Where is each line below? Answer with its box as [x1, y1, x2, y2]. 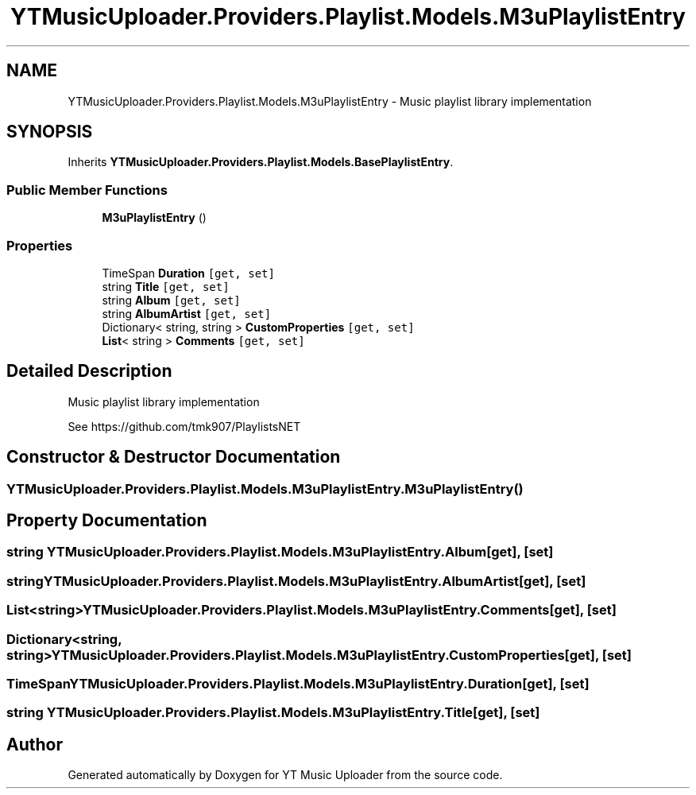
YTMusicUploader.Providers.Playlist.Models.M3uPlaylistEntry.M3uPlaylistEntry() [6, 480, 524, 497]
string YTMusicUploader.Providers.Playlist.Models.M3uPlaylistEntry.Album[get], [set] [6, 544, 554, 560]
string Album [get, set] [102, 293, 241, 307]
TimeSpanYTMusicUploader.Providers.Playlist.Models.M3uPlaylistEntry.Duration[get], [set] [6, 675, 590, 692]
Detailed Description [6, 361, 172, 382]
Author [6, 734, 63, 754]
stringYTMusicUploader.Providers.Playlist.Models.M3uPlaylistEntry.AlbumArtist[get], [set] [6, 572, 586, 589]
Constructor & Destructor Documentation [6, 447, 341, 467]
